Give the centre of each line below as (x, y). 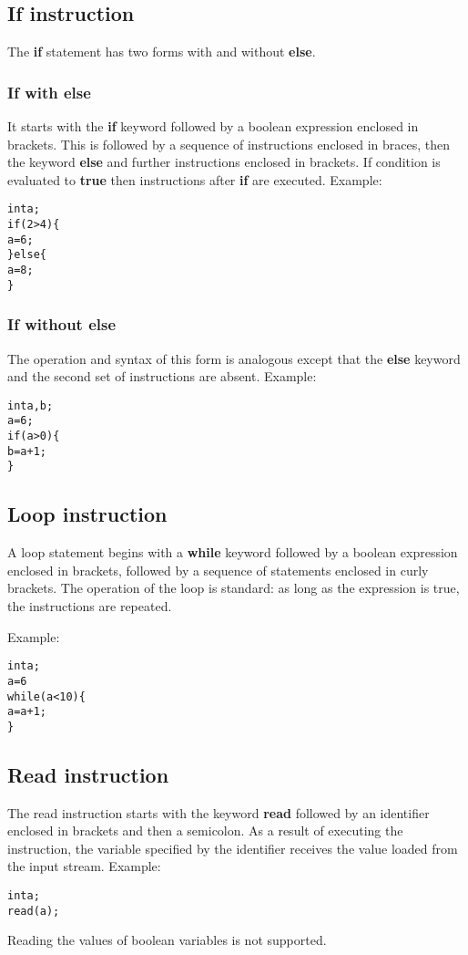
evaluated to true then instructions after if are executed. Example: (195, 179)
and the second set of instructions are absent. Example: (162, 376)
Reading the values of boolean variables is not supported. (167, 940)
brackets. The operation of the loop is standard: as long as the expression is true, (234, 588)
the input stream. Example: (84, 866)
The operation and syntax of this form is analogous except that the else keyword (234, 358)
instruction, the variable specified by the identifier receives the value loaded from (233, 848)
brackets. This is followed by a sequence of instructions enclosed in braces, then (229, 144)
